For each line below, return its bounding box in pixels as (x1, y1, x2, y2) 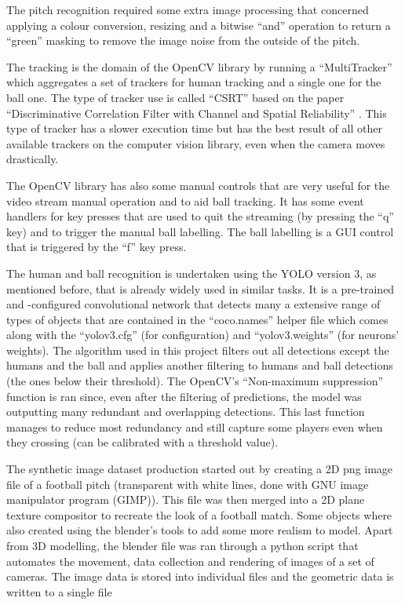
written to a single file (6, 583, 112, 600)
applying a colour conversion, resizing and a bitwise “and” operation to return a (6, 16, 391, 33)
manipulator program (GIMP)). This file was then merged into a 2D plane (6, 491, 365, 508)
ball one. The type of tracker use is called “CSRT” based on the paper (6, 89, 345, 105)
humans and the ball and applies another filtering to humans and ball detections (6, 357, 393, 374)
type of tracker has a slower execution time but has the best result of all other (6, 120, 382, 137)
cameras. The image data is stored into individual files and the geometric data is (6, 568, 394, 585)
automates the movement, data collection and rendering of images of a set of (6, 552, 374, 569)
